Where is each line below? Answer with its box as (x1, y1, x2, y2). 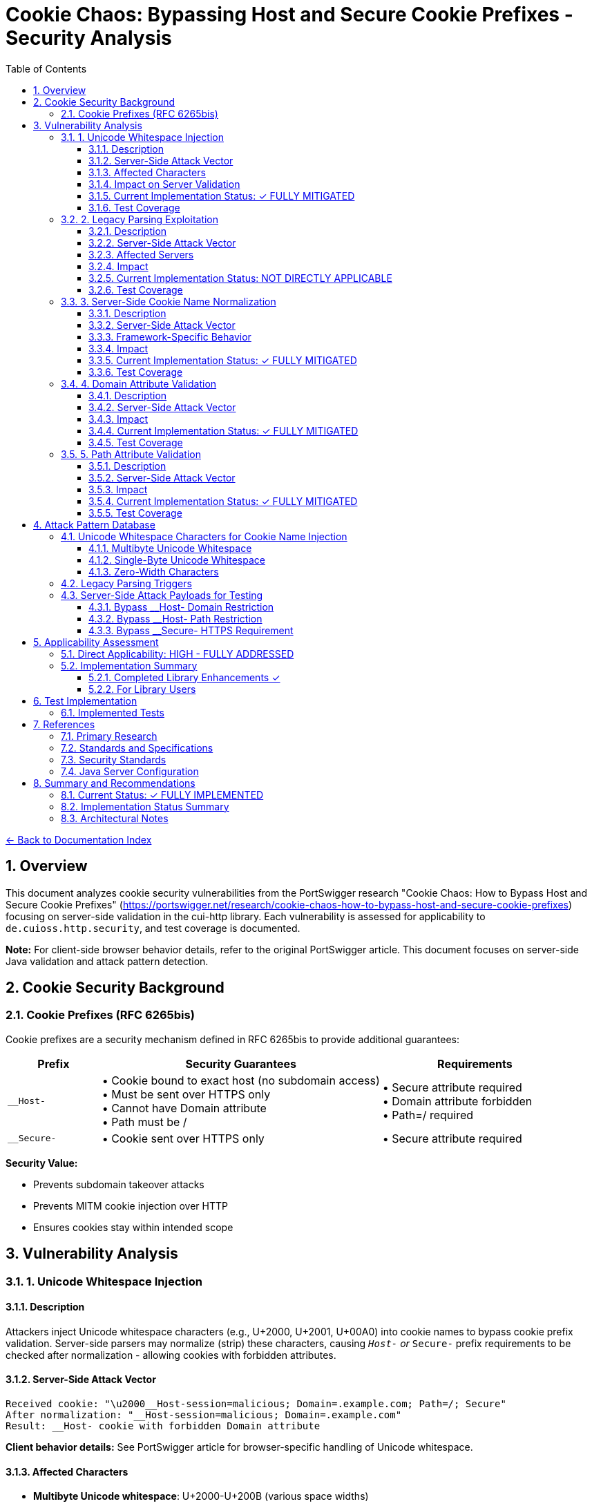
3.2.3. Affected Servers (88, 248, 194, 260)
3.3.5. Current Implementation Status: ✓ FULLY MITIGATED (88, 354, 357, 366)
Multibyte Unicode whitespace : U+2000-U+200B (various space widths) (33, 1490, 369, 1503)
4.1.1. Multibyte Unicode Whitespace (88, 542, 252, 554)
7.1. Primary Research (61, 730, 157, 742)
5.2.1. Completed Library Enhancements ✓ (88, 671, 280, 683)
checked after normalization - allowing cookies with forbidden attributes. (6, 1348, 336, 1361)
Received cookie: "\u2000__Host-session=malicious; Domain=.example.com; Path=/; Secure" (6, 1398, 506, 1410)
